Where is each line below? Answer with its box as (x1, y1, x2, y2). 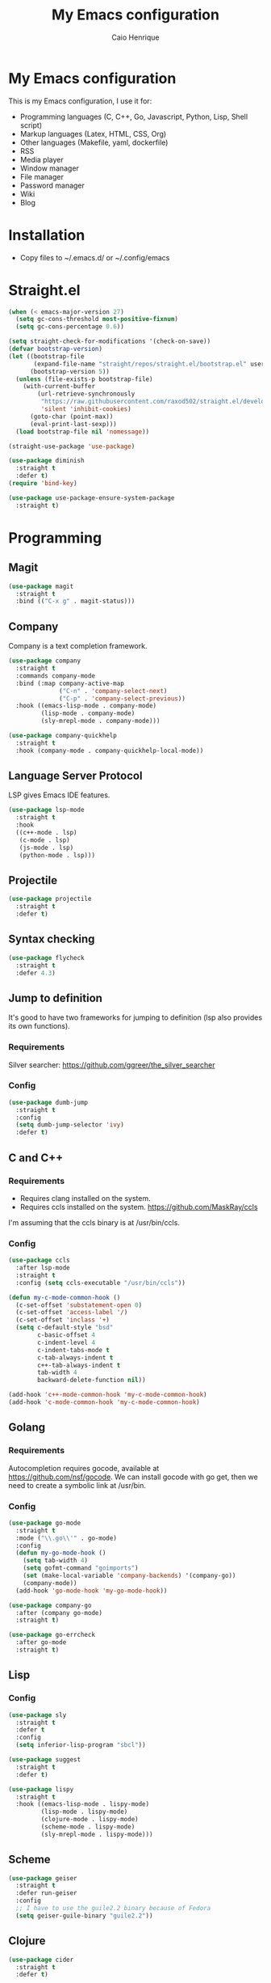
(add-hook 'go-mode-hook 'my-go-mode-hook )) (15, 1587, 168, 1595)
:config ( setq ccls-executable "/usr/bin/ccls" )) (15, 1279, 186, 1287)
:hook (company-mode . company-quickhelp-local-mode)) (15, 746, 204, 755)
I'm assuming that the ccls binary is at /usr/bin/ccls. (8, 1217, 180, 1227)
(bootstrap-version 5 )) (29, 367, 110, 375)
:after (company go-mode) (15, 1609, 103, 1617)
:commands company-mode (15, 671, 95, 680)
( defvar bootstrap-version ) (8, 345, 103, 353)
